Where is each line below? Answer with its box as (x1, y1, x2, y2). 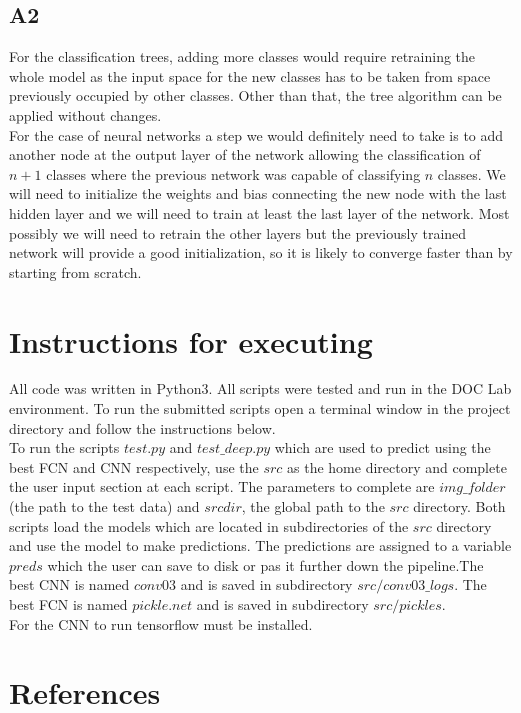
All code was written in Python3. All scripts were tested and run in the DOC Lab (9, 378, 512, 399)
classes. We (437, 163, 506, 184)
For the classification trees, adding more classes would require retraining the (9, 46, 476, 67)
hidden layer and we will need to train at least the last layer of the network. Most (9, 202, 510, 223)
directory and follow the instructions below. (9, 417, 276, 438)
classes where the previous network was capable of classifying (46, 163, 421, 184)
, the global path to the (241, 496, 385, 517)
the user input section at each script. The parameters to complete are (9, 476, 435, 497)
